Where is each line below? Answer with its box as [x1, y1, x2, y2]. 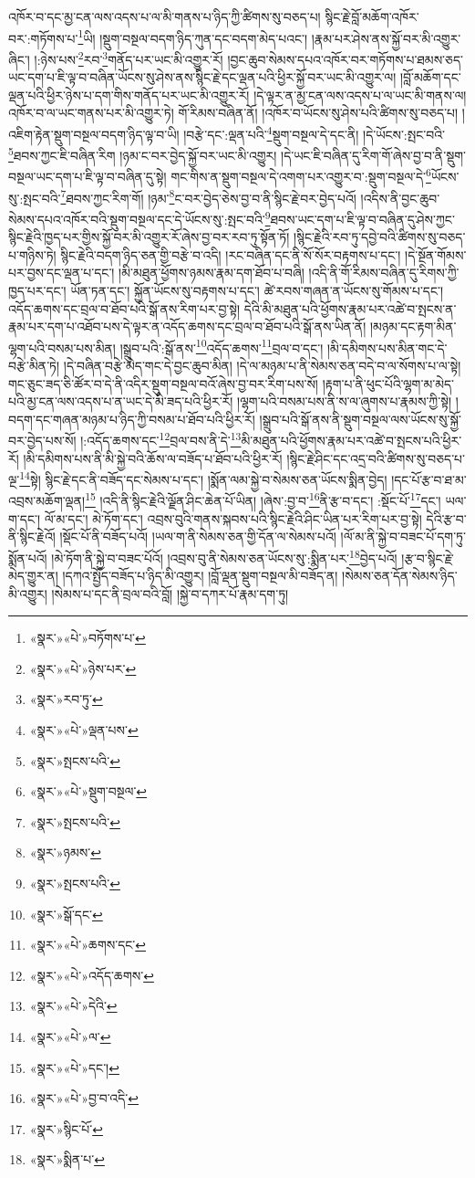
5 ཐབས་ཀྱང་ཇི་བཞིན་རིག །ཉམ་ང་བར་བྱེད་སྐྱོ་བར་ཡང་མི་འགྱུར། [8, 143, 277, 164]
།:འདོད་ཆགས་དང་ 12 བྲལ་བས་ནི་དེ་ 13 [80, 428, 242, 449]
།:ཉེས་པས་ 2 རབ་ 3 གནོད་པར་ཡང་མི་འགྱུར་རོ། [34, 47, 223, 68]
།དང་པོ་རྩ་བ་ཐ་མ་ [391, 469, 467, 489]
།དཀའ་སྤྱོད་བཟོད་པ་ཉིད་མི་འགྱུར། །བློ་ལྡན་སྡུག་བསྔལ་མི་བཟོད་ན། [62, 566, 338, 585]
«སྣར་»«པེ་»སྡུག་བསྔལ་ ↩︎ [29, 782, 148, 801]
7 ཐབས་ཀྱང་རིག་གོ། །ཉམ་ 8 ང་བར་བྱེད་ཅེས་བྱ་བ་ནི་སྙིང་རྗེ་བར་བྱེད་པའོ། [60, 185, 356, 207]
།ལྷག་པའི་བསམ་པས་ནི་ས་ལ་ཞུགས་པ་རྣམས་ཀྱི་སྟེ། [237, 392, 451, 411]
